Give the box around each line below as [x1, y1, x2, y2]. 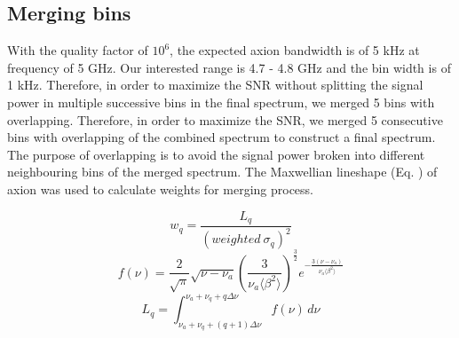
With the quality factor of [7, 41, 148, 59]
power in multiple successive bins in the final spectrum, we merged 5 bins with [7, 92, 435, 111]
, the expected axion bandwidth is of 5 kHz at [170, 41, 420, 59]
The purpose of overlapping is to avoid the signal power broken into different [7, 145, 425, 163]
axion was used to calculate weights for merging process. [7, 179, 314, 198]
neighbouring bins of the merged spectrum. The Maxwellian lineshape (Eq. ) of [7, 162, 438, 181]
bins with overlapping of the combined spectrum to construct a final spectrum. [7, 128, 436, 146]
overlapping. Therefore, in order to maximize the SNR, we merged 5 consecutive [7, 110, 443, 129]
